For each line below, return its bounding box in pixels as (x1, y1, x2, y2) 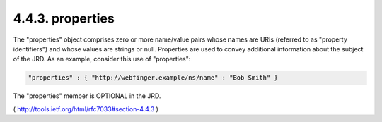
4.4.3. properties (13, 11, 115, 26)
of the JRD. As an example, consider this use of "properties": (13, 55, 191, 63)
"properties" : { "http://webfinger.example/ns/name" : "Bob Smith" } (28, 74, 279, 82)
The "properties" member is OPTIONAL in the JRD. (13, 92, 161, 100)
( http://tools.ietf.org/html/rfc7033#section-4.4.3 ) (13, 104, 159, 113)
